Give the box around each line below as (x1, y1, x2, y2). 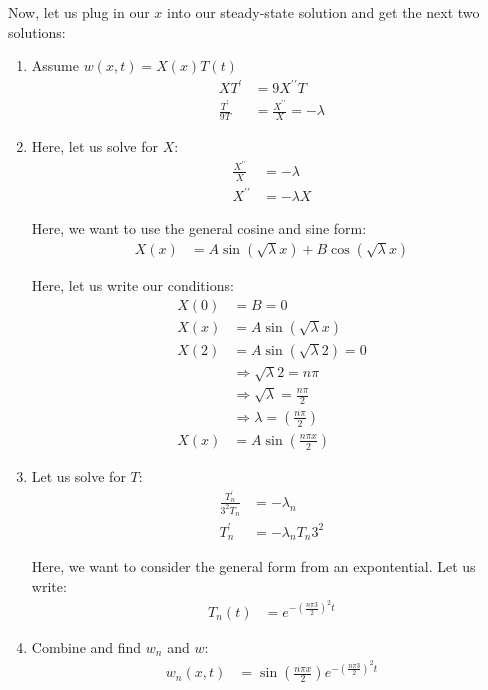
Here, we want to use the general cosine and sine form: (31, 218, 367, 239)
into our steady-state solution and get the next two (167, 2, 480, 22)
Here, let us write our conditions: (31, 274, 234, 295)
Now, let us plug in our (8, 2, 150, 22)
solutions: (8, 21, 66, 42)
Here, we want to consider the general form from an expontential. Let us (31, 556, 476, 577)
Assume (31, 55, 79, 76)
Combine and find (31, 636, 142, 657)
